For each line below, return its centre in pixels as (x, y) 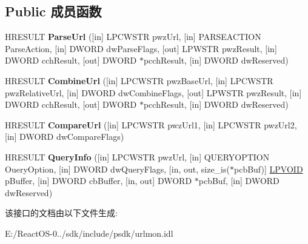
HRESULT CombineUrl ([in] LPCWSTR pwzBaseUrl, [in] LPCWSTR (139, 80)
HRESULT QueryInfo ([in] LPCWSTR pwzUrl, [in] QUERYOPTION (137, 157)
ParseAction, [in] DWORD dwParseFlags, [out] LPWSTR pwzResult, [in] (141, 48)
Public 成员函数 (53, 11)
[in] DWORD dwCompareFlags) (65, 137)
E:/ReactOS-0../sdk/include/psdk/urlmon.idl (89, 233)
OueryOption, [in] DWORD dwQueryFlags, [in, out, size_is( (117, 169)
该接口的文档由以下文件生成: (61, 213)
